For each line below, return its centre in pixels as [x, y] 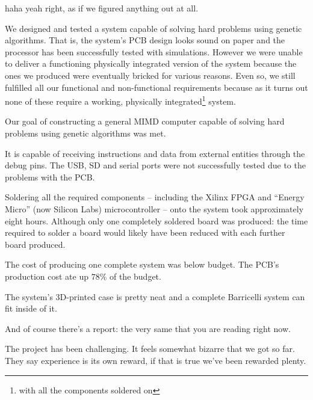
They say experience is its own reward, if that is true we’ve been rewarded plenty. [156, 360]
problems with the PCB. [50, 177]
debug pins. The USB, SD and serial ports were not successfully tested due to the [155, 165]
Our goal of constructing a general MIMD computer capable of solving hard [145, 121]
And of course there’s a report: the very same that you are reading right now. [148, 328]
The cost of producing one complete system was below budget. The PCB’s [142, 264]
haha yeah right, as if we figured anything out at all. [102, 8]
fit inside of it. [31, 308]
